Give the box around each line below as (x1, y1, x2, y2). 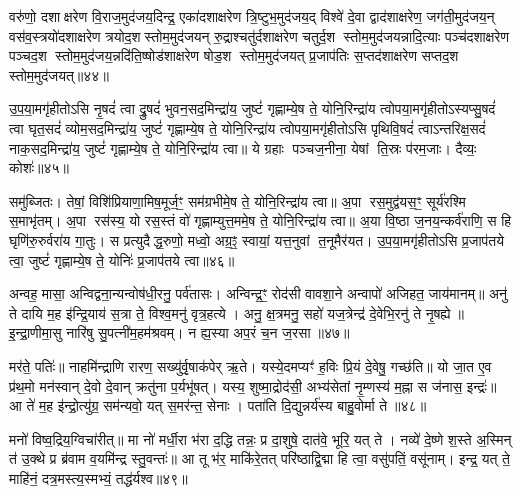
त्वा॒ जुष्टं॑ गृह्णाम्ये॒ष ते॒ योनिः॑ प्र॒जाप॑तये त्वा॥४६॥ (9, 249, 235, 270)
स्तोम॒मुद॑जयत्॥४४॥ (9, 64, 109, 85)
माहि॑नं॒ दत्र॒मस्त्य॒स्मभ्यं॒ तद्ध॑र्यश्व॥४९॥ (9, 467, 188, 488)
